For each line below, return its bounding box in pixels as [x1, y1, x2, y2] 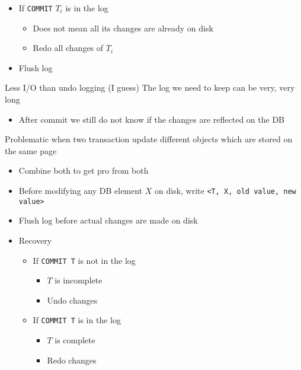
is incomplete [55, 274, 103, 286]
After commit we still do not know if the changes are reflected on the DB [18, 113, 285, 125]
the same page [5, 144, 57, 157]
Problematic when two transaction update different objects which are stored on [5, 133, 293, 145]
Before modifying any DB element [18, 184, 143, 196]
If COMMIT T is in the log [33, 314, 121, 326]
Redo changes [47, 353, 97, 366]
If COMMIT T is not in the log [33, 254, 136, 266]
